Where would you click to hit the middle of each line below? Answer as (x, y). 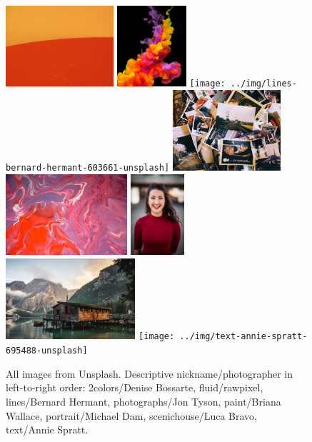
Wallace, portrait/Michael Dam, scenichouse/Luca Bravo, (132, 415)
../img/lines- (263, 84)
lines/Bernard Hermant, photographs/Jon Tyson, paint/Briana (144, 401)
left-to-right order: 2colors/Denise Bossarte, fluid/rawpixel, (135, 387)
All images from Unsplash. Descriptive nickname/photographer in (150, 373)
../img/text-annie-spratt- (243, 337)
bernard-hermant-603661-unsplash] (88, 168)
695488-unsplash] (47, 351)
